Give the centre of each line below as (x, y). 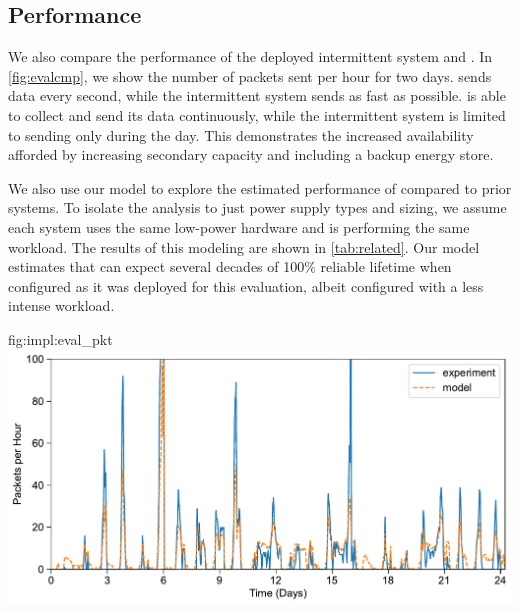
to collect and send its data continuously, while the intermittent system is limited (257, 114)
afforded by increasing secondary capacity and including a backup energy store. (251, 154)
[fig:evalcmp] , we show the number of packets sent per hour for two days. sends (250, 75)
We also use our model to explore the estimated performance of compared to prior (260, 187)
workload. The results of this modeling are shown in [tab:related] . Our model (244, 246)
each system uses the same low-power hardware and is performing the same (239, 226)
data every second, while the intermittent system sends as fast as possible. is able (257, 95)
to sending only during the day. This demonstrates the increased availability (241, 134)
